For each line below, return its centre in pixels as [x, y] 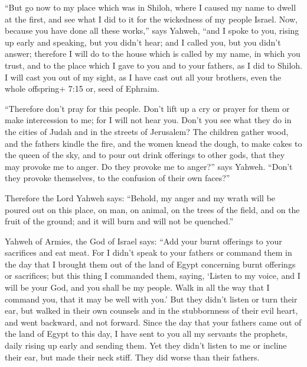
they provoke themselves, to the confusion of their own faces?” [117, 178]
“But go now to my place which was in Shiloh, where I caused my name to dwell [151, 7]
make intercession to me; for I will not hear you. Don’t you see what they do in [148, 120]
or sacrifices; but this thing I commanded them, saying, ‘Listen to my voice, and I [153, 276]
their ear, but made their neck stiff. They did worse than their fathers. [132, 357]
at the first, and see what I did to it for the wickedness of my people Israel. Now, [151, 19]
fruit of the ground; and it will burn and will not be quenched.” [119, 221]
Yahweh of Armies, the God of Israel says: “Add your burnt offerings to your [143, 241]
